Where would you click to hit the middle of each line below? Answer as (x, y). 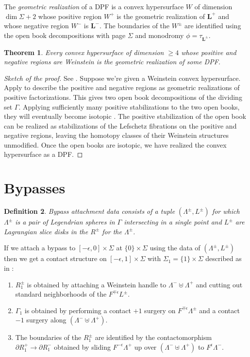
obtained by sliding (82, 347)
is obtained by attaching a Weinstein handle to (97, 284)
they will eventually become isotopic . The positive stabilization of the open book (125, 116)
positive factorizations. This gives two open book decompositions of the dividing (123, 97)
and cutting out (219, 284)
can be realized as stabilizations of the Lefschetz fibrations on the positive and (120, 125)
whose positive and (209, 52)
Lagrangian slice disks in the (46, 231)
